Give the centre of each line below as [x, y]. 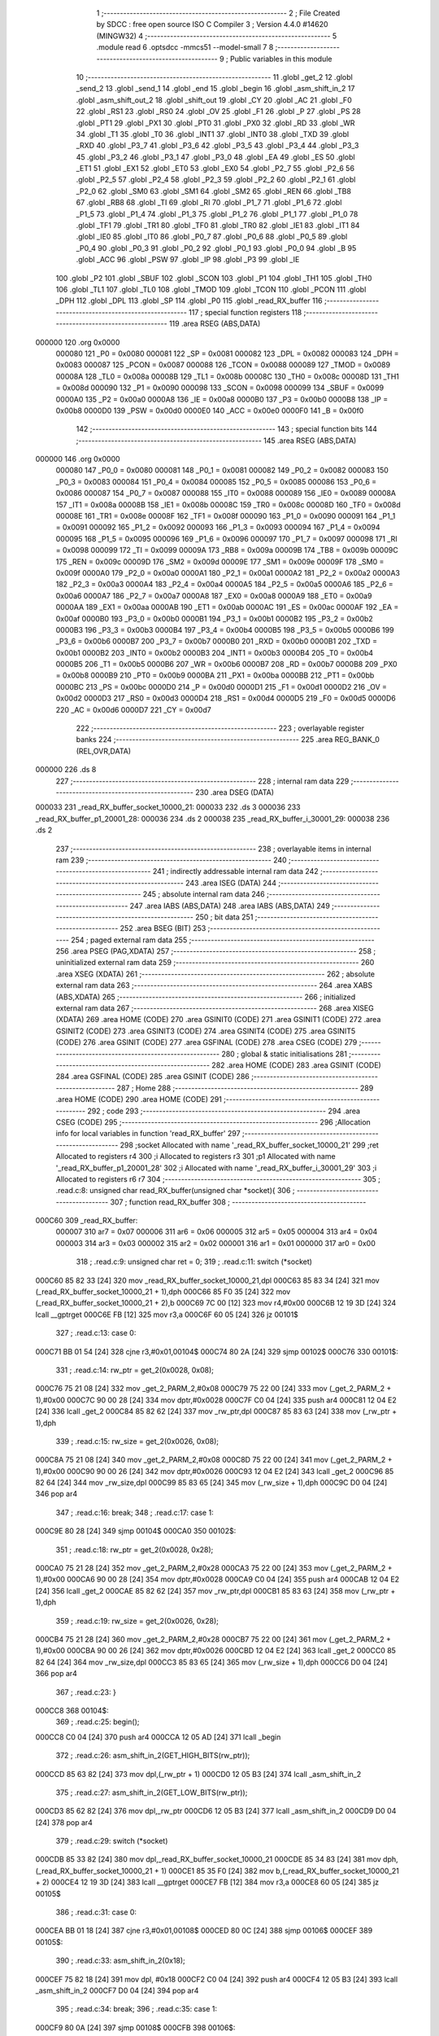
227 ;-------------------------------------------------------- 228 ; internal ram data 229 [202, 781]
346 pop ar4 [56, 1494]
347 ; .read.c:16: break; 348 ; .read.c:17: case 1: [135, 1512]
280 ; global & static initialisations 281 [284, 1054]
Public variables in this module [281, 59]
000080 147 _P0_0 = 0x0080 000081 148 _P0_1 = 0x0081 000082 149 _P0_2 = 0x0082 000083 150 [222, 470]
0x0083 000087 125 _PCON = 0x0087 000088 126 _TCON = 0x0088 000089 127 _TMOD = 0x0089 [223, 365]
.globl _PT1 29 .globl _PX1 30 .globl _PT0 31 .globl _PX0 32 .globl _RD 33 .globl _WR [215, 123]
